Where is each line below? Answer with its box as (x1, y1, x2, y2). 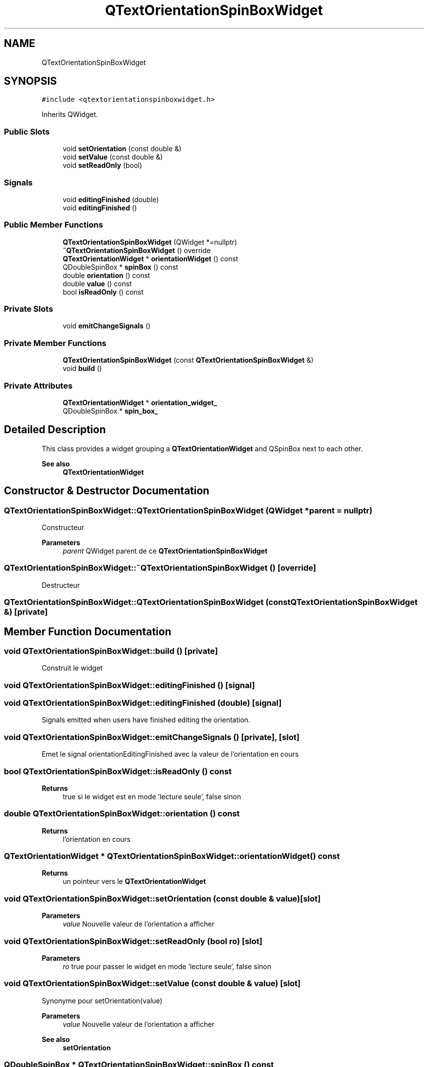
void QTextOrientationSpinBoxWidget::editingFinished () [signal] (4, 680, 255, 690)
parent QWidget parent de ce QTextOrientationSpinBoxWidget (63, 547, 268, 555)
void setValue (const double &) (63, 153, 163, 162)
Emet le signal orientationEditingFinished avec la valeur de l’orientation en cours (42, 750, 299, 759)
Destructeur (42, 580, 80, 589)
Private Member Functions (4, 338, 107, 348)
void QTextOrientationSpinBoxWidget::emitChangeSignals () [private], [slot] (4, 732, 300, 742)
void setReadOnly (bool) (63, 161, 142, 170)
